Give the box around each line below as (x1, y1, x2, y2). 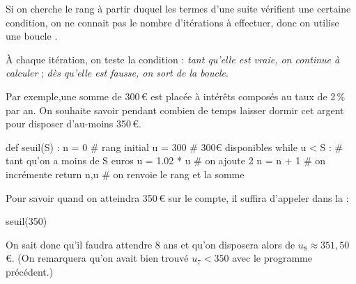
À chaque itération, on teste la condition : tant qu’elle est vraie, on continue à (6, 52, 340, 66)
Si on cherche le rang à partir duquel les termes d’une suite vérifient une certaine (6, 1, 351, 15)
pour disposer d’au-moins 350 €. (6, 116, 142, 131)
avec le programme (232, 251, 312, 265)
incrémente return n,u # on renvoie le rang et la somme (6, 166, 245, 181)
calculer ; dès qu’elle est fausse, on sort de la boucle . (6, 65, 229, 80)
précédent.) (6, 264, 54, 278)
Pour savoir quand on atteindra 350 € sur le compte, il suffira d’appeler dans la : (6, 190, 349, 205)
